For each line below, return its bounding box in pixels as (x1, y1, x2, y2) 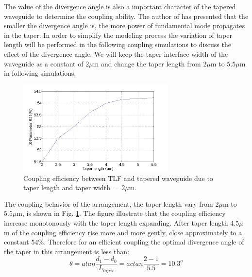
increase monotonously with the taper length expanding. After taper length (4, 217, 228, 228)
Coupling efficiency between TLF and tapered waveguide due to (23, 173, 213, 183)
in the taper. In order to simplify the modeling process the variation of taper (4, 30, 232, 40)
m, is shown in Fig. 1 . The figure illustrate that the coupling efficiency (17, 208, 226, 218)
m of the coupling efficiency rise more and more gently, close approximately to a (4, 227, 242, 237)
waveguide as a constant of (4, 58, 84, 68)
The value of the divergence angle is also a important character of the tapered (4, 1, 236, 11)
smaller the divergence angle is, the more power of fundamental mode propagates (4, 20, 245, 31)
